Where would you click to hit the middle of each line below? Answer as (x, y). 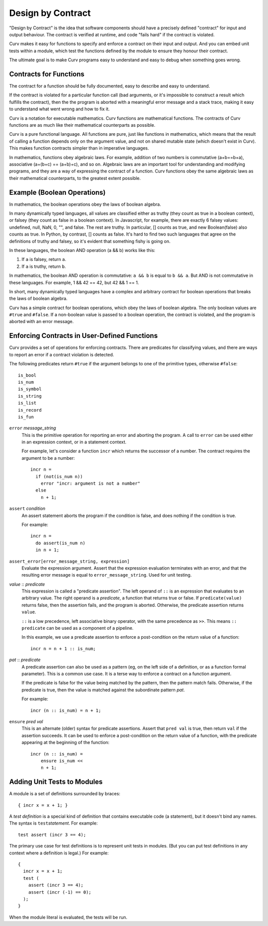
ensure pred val (26, 721)
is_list (27, 403)
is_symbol (30, 389)
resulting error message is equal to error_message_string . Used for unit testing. (107, 575)
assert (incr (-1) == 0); (60, 892)
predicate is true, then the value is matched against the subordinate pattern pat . (103, 690)
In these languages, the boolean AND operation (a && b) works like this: (82, 250)
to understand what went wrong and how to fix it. (60, 109)
